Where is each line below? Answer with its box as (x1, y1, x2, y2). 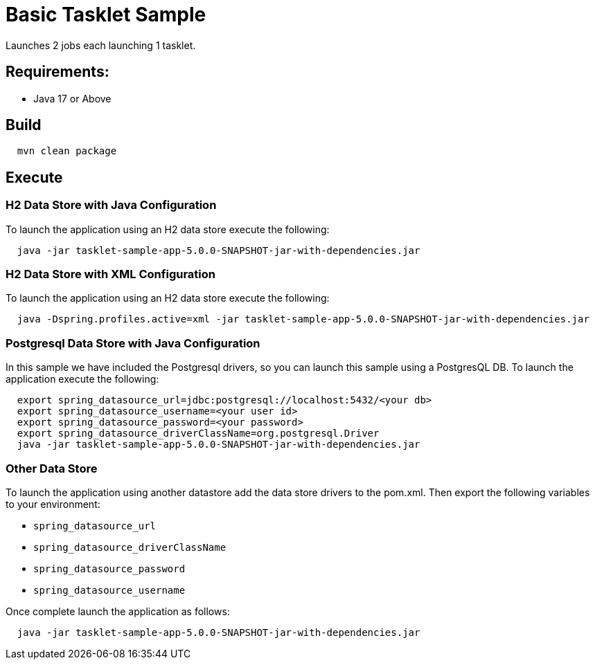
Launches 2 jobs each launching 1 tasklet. (6, 39, 196, 51)
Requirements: (6, 63, 109, 81)
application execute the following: (6, 373, 159, 385)
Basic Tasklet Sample (6, 3, 206, 26)
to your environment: (6, 498, 100, 510)
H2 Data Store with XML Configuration (6, 267, 215, 282)
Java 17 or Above (33, 92, 112, 104)
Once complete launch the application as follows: (6, 605, 230, 617)
